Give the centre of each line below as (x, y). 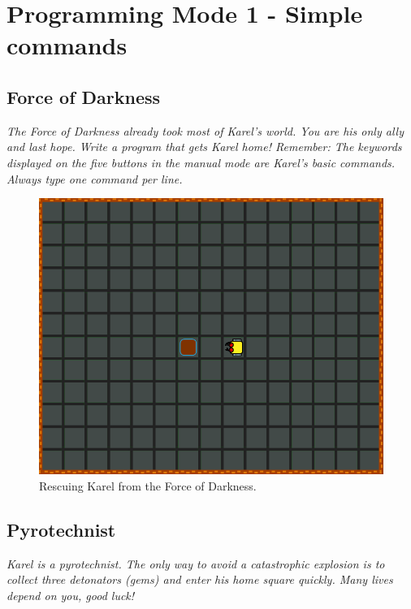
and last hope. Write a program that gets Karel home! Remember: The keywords (204, 147)
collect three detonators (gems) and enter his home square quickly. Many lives (200, 579)
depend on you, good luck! (71, 596)
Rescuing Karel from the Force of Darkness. (148, 486)
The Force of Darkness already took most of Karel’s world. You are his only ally (205, 130)
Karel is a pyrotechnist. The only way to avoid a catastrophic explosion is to (196, 563)
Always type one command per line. (95, 178)
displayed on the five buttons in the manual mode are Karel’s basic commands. (201, 162)
